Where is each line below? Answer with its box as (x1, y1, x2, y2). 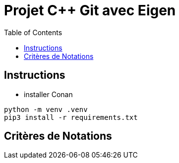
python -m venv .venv (4, 105, 88, 113)
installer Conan (24, 90, 73, 99)
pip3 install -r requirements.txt (4, 113, 138, 121)
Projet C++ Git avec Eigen (4, 2, 176, 19)
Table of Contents (4, 28, 62, 37)
